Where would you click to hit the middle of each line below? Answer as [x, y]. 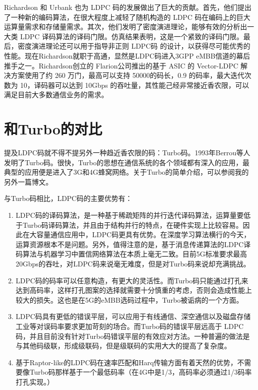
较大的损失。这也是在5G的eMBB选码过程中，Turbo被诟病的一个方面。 [129, 299]
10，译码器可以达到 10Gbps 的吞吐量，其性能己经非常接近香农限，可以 [135, 85]
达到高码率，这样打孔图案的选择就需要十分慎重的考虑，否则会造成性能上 [134, 290]
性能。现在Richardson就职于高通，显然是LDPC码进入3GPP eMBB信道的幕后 [127, 55]
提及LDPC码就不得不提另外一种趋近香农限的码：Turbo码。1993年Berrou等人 [127, 153]
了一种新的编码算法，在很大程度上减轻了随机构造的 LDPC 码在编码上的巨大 [127, 17]
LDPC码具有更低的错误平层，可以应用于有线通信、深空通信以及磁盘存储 [133, 316]
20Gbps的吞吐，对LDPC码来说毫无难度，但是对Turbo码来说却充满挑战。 [133, 263]
